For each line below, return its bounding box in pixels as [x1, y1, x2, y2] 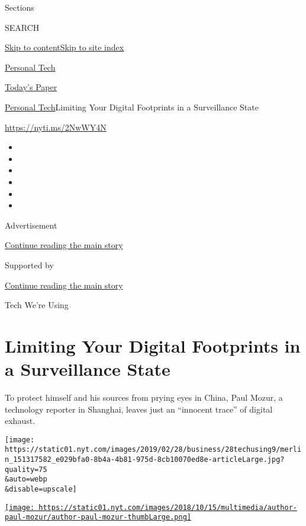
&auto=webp [5, 475, 47, 484]
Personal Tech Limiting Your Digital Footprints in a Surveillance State [5, 100, 259, 113]
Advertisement [5, 218, 57, 231]
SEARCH [5, 21, 40, 33]
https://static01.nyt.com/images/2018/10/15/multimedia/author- [38, 503, 297, 512]
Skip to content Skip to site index [5, 41, 124, 53]
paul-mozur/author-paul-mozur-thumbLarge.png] [5, 513, 191, 522]
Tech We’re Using [5, 299, 69, 311]
